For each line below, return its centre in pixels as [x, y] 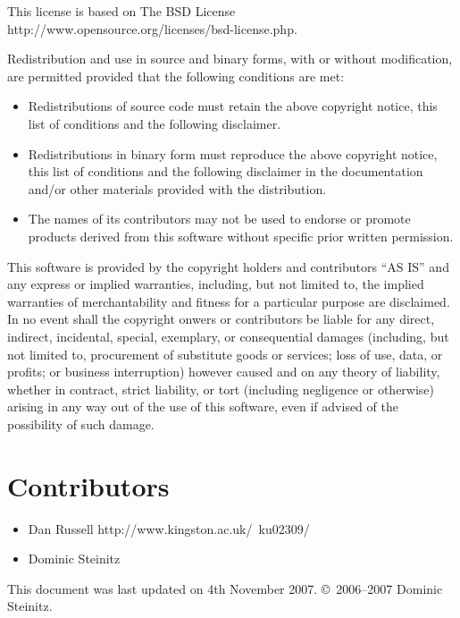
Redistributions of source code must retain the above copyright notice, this [233, 106]
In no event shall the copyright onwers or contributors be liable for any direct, [221, 319]
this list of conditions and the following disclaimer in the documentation [226, 171]
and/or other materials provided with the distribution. [177, 188]
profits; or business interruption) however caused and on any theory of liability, [224, 372]
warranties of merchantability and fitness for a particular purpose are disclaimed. [229, 301]
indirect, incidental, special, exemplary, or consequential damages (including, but [228, 336]
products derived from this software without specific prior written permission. [241, 236]
